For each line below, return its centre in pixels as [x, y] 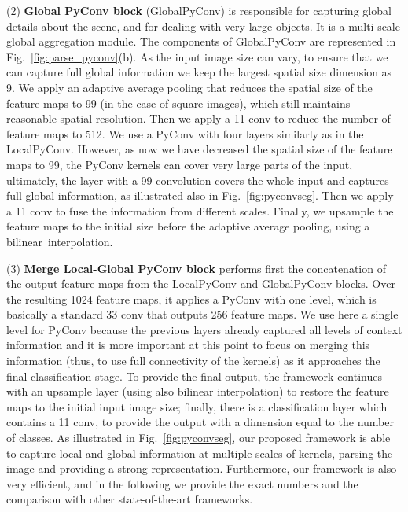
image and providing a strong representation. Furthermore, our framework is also [202, 468]
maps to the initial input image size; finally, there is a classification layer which [197, 406]
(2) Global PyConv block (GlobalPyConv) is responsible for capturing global [199, 10]
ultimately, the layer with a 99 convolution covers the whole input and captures [198, 180]
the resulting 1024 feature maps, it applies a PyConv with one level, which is [191, 298]
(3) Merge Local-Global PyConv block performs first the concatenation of [196, 268]
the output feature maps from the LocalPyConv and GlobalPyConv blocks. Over [201, 284]
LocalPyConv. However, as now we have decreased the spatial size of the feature [200, 149]
